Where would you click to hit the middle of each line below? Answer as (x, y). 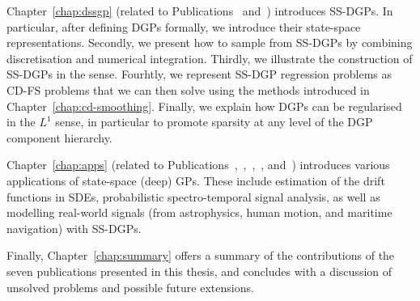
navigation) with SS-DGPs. (74, 228)
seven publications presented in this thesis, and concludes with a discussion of (199, 271)
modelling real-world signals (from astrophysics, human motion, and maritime (199, 212)
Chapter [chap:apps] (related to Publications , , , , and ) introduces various (198, 165)
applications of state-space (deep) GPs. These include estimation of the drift (196, 180)
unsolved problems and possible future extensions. (130, 287)
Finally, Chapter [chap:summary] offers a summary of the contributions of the (201, 255)
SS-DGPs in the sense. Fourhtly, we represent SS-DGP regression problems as (199, 74)
